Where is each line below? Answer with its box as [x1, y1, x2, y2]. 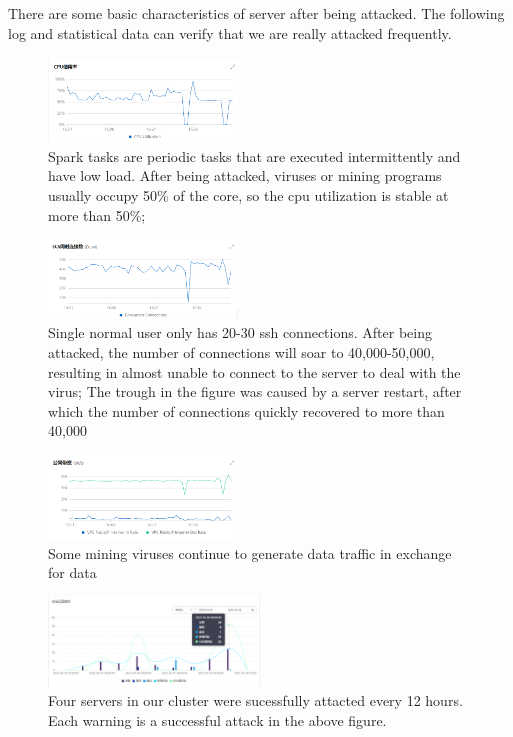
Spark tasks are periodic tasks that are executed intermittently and [48, 145, 461, 166]
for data [48, 562, 97, 583]
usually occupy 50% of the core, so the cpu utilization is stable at [48, 185, 449, 206]
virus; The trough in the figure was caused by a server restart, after [48, 381, 462, 402]
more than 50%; [48, 204, 146, 225]
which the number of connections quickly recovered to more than [48, 400, 445, 421]
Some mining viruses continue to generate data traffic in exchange [48, 542, 452, 563]
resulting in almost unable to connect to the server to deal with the [48, 361, 461, 382]
